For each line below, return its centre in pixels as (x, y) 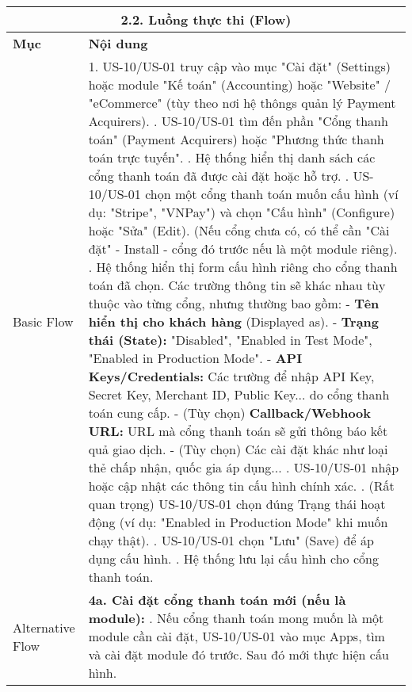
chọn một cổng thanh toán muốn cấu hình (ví (272, 194)
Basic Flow (43, 321)
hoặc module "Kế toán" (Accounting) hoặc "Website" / (239, 84)
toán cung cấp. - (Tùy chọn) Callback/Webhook (230, 413)
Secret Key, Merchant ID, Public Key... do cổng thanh (239, 394)
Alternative (44, 627)
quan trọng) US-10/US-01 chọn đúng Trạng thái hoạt (237, 504)
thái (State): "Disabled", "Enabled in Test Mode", (230, 340)
